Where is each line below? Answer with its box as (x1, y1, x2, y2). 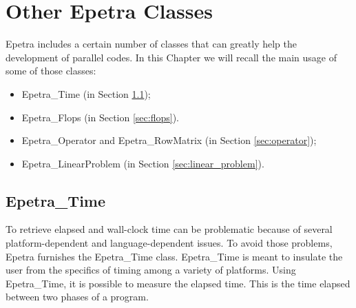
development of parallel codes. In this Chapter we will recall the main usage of (6, 50, 337, 64)
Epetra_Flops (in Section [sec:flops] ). (21, 110, 179, 124)
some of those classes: (6, 63, 96, 78)
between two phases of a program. (6, 289, 149, 304)
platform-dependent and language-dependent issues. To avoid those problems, (6, 236, 333, 250)
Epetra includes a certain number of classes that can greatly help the (6, 37, 297, 51)
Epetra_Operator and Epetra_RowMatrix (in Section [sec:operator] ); (21, 133, 317, 147)
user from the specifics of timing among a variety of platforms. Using (6, 263, 296, 277)
